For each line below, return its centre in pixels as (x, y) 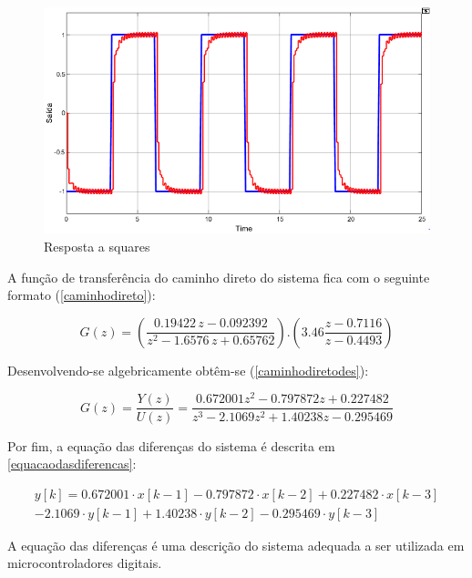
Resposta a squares (97, 247)
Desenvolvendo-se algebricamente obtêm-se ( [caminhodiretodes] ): (188, 370)
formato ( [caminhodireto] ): (82, 295)
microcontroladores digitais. (85, 563)
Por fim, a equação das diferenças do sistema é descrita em (171, 445)
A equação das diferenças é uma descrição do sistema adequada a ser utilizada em (236, 545)
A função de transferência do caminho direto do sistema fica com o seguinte (219, 277)
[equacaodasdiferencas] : (72, 464)
